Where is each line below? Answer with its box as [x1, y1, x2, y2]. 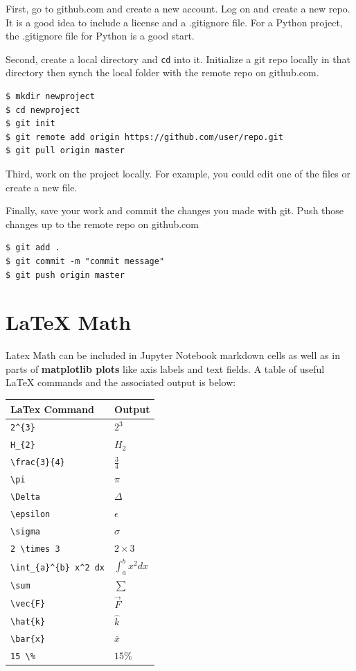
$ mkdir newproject [6, 91, 95, 102]
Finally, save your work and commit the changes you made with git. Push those [6, 203, 344, 218]
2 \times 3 [10, 543, 60, 554]
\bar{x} [10, 634, 46, 645]
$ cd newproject [6, 105, 80, 115]
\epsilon [10, 509, 51, 520]
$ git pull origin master [6, 146, 125, 156]
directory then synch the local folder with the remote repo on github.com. [6, 65, 319, 80]
